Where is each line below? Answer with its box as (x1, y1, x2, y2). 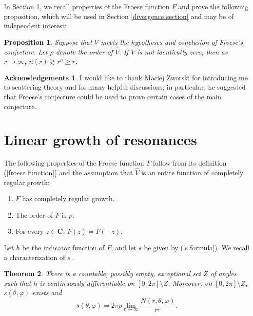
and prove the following (178, 1, 249, 11)
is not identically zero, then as (137, 46, 228, 56)
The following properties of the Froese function (4, 158, 144, 168)
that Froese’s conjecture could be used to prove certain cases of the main (4, 91, 221, 101)
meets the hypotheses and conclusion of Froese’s (100, 37, 243, 47)
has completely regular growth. (22, 193, 115, 204)
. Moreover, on (168, 278, 212, 288)
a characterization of (4, 252, 65, 262)
